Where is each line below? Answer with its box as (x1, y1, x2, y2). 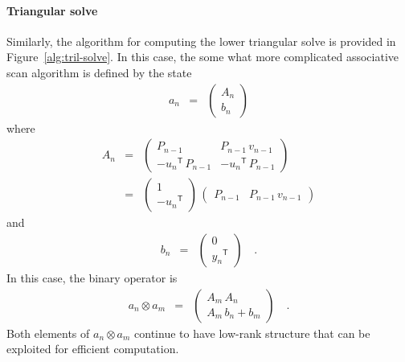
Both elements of (6, 324, 90, 341)
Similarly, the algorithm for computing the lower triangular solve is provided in (6, 32, 396, 49)
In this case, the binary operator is (6, 269, 178, 286)
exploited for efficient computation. (6, 340, 179, 357)
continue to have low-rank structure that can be (134, 324, 370, 341)
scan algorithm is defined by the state (6, 64, 192, 80)
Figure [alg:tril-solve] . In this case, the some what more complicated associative (6, 48, 399, 65)
